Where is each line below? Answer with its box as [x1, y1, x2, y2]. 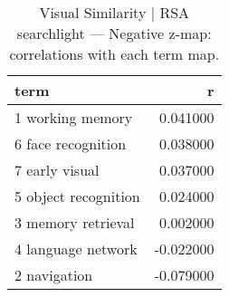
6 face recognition [14, 133, 127, 154]
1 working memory [14, 107, 133, 128]
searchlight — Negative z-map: [16, 23, 212, 43]
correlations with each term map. [9, 43, 220, 64]
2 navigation [14, 264, 93, 285]
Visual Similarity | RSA [39, 2, 190, 23]
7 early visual [14, 159, 100, 180]
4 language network [14, 238, 138, 259]
